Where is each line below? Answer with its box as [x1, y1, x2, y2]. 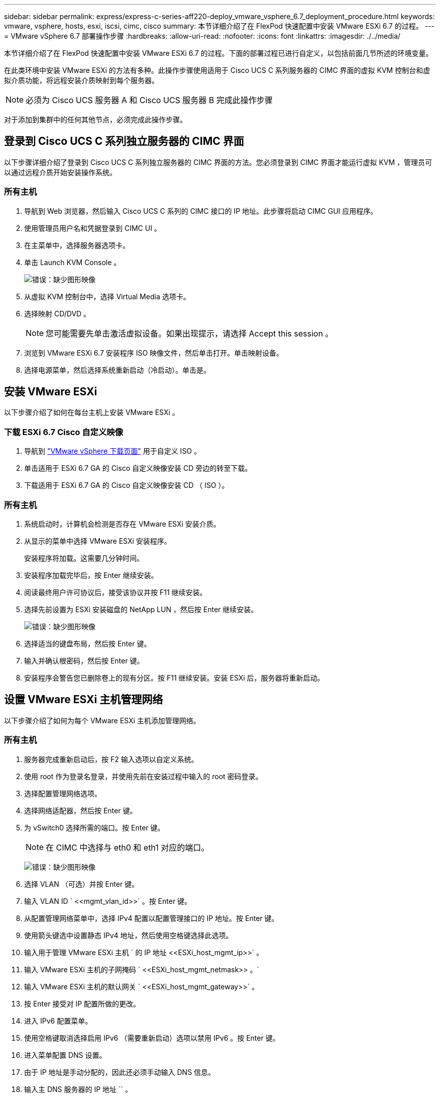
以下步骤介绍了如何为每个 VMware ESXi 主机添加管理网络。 [4, 716, 200, 725]
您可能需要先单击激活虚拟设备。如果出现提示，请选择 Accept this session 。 [46, 328, 334, 339]
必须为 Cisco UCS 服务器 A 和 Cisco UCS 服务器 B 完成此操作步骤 [26, 95, 273, 105]
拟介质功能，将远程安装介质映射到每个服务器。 [4, 76, 159, 85]
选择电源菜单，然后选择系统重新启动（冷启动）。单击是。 [24, 365, 210, 374]
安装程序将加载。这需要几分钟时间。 [24, 553, 144, 562]
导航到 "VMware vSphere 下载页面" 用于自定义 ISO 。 [24, 447, 201, 456]
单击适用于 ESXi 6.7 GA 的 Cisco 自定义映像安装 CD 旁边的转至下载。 [24, 464, 252, 473]
